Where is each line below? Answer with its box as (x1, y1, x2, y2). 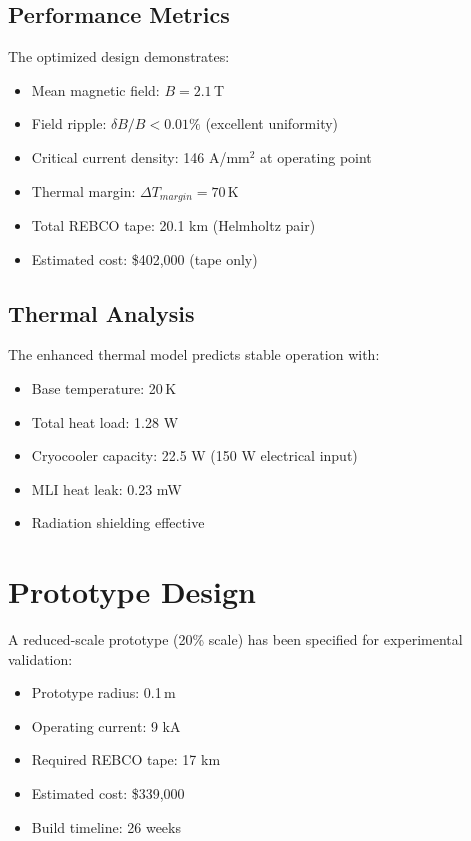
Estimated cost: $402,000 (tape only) (31, 248, 258, 269)
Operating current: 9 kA (31, 715, 181, 736)
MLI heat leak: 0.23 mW (31, 478, 182, 499)
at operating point (260, 146, 372, 167)
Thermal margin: (31, 180, 136, 201)
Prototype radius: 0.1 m (31, 682, 176, 703)
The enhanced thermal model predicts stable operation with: (8, 344, 380, 365)
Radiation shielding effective (31, 512, 205, 533)
